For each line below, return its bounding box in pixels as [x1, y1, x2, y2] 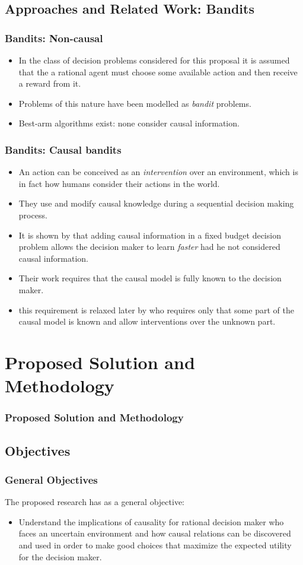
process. [18, 208, 47, 221]
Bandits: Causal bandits [5, 142, 122, 157]
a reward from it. [18, 77, 81, 90]
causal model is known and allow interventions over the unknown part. [18, 315, 276, 328]
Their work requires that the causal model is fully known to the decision [18, 272, 282, 284]
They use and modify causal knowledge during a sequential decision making [18, 197, 294, 210]
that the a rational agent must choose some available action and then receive [18, 65, 298, 78]
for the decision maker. [18, 550, 102, 563]
